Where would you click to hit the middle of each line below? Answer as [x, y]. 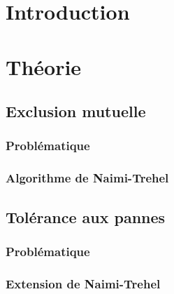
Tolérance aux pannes [86, 216]
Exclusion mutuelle [76, 111]
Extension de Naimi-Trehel [83, 283]
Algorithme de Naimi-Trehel [87, 178]
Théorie [44, 66]
